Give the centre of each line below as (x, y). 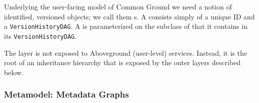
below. (14, 72)
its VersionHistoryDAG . (40, 36)
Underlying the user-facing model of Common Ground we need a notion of (118, 6)
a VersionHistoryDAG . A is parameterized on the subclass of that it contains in (126, 26)
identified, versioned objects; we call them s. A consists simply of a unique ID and (129, 16)
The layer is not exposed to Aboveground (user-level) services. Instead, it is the (125, 52)
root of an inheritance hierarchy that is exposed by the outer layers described (122, 62)
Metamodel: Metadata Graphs (66, 94)
